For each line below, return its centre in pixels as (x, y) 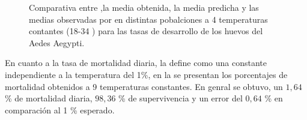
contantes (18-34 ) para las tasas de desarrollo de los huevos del (146, 31)
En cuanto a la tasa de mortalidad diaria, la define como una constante (136, 63)
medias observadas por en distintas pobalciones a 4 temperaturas (148, 19)
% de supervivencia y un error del (181, 98)
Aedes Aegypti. (57, 42)
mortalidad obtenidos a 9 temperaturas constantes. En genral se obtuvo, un (144, 86)
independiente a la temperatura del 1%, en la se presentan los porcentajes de (146, 74)
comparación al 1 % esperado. (60, 109)
